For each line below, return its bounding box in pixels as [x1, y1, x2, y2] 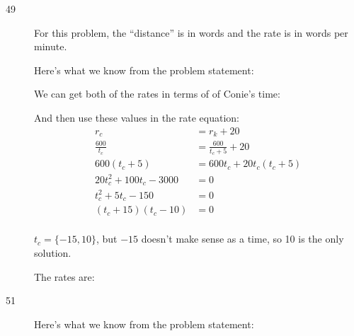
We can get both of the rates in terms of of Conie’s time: [34, 86, 280, 101]
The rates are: [34, 269, 95, 284]
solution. [34, 245, 72, 260]
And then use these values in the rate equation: [34, 110, 239, 124]
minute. [34, 39, 67, 54]
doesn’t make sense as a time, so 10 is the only [141, 231, 344, 246]
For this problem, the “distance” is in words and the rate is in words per [34, 25, 348, 40]
